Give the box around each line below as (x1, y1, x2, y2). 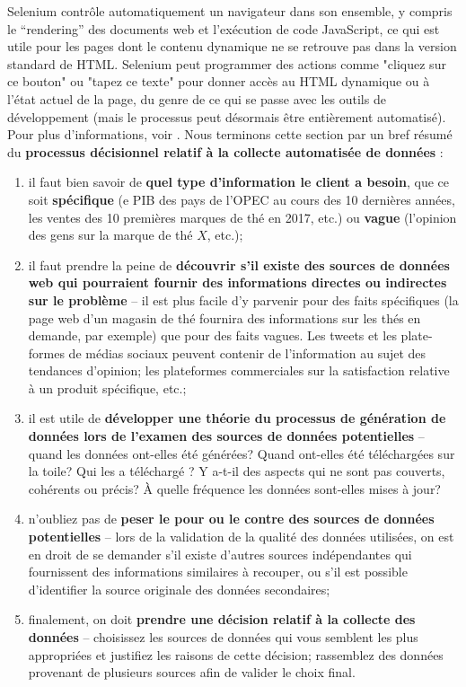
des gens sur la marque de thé (28, 225, 193, 244)
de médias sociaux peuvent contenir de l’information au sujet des (68, 343, 426, 362)
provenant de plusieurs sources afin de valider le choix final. (28, 663, 356, 682)
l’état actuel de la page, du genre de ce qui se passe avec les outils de (7, 89, 386, 108)
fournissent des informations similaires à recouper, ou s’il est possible (28, 562, 408, 581)
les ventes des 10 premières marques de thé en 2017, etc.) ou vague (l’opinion (28, 207, 457, 226)
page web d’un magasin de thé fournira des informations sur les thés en (28, 308, 421, 327)
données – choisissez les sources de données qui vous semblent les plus (28, 628, 418, 646)
